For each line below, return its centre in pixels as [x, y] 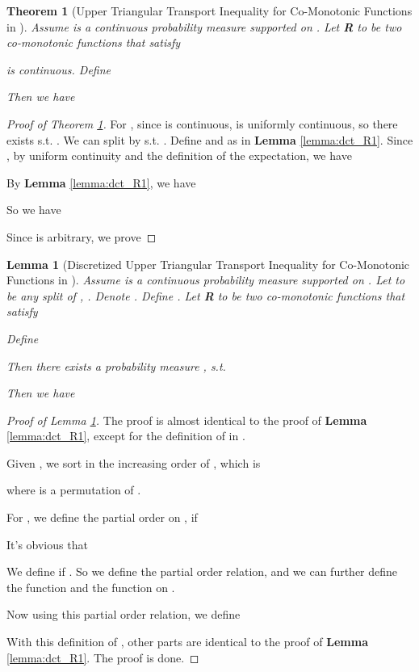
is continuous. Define [59, 69]
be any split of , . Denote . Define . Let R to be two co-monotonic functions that [206, 295]
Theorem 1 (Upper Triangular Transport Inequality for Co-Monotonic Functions [209, 10]
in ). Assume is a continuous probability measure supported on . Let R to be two [204, 26]
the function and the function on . [91, 587]
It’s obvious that [47, 544]
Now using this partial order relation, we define [124, 614]
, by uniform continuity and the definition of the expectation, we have [179, 155]
